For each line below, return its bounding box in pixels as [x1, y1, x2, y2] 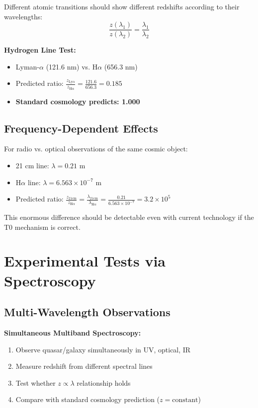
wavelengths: [4, 11, 43, 21]
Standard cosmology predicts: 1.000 [15, 96, 140, 106]
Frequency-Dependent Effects [4, 120, 158, 136]
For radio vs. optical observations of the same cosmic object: [4, 143, 188, 154]
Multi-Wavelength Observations [4, 304, 171, 320]
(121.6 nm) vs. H [46, 61, 98, 71]
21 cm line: [15, 160, 49, 171]
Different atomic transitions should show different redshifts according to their [4, 1, 240, 11]
